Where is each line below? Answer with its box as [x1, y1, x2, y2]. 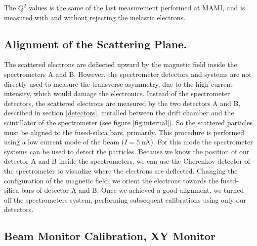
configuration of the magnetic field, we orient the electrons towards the [4, 175, 218, 185]
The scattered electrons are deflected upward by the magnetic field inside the [4, 59, 237, 70]
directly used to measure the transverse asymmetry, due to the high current [4, 78, 233, 89]
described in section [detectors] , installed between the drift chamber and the [4, 107, 234, 118]
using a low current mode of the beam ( [4, 137, 125, 147]
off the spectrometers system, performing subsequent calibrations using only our [4, 194, 247, 205]
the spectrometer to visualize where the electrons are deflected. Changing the [4, 165, 238, 176]
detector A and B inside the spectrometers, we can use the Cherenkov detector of [4, 156, 251, 166]
